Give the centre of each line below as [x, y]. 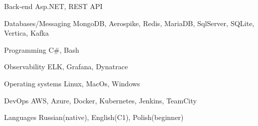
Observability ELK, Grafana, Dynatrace [66, 67]
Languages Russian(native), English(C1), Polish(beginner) [94, 117]
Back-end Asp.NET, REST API [54, 6]
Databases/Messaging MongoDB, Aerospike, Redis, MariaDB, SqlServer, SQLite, [129, 23]
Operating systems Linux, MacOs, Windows [72, 83]
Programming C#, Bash [42, 49]
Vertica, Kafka [27, 33]
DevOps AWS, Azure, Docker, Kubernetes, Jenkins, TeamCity [100, 100]
